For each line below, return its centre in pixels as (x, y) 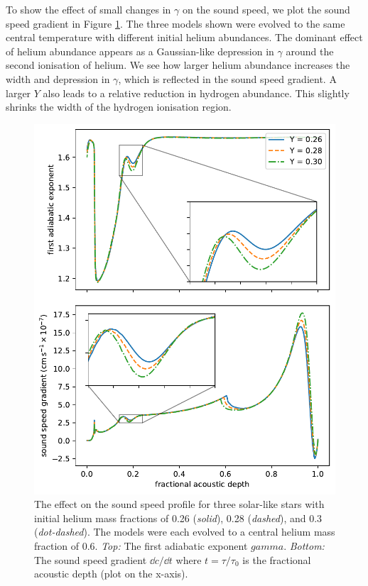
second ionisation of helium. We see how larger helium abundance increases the (178, 65)
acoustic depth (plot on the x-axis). (111, 574)
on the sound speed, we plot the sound (266, 9)
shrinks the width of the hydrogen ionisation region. (119, 107)
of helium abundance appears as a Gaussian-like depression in (140, 51)
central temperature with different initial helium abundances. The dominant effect (184, 37)
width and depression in (58, 78)
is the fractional (277, 559)
